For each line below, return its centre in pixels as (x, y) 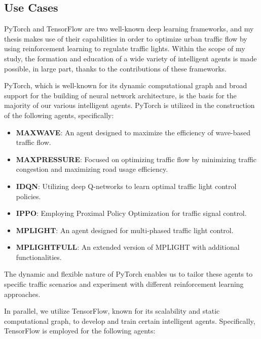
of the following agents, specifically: (59, 115)
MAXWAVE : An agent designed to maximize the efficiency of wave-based (133, 132)
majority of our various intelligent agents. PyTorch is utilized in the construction (129, 105)
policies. (28, 196)
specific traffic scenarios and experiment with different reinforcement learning (124, 284)
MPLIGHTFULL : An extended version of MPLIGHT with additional (128, 247)
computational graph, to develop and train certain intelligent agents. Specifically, (130, 321)
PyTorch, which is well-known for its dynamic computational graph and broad (126, 85)
